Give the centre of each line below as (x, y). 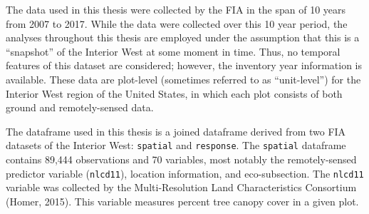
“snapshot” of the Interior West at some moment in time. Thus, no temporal (173, 51)
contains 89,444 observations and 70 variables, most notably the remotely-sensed (181, 159)
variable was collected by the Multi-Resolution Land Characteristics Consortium (181, 187)
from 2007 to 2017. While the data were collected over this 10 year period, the (177, 23)
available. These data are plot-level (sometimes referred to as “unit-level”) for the (183, 79)
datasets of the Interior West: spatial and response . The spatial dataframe (176, 145)
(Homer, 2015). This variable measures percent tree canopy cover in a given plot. (182, 201)
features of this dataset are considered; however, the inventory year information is (184, 65)
